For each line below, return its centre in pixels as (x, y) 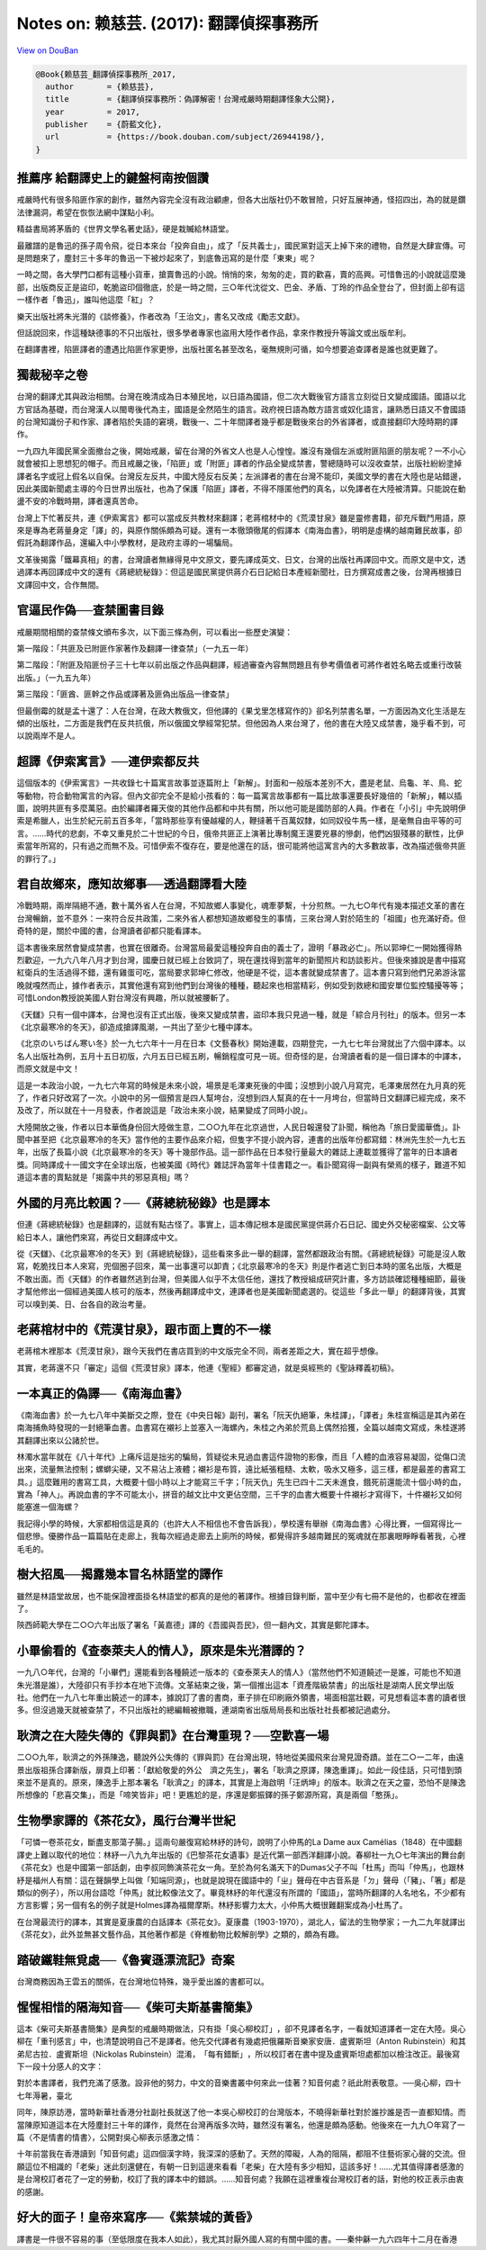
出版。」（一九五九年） (56, 677)
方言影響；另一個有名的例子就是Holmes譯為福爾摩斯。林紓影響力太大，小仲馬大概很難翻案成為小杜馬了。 (212, 1905)
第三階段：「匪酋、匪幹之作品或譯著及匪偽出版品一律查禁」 (125, 694)
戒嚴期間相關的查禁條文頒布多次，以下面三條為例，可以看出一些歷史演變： (154, 632)
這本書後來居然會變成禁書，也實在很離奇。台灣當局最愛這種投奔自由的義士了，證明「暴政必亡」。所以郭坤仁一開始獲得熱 (239, 947)
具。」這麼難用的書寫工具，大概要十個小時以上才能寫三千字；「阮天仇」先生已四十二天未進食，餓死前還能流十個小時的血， (241, 1481)
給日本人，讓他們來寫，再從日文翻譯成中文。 (99, 1237)
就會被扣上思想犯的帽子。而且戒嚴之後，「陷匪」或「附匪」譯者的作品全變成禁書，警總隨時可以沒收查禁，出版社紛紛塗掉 (239, 463)
